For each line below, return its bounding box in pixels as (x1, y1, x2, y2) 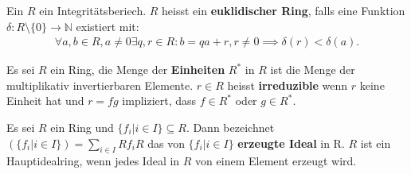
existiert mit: (76, 17, 139, 34)
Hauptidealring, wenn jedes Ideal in (6, 153, 180, 169)
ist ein (360, 134, 391, 151)
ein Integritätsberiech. (39, 2, 147, 18)
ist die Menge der (270, 61, 355, 78)
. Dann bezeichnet (186, 119, 275, 135)
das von (147, 134, 185, 151)
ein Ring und (50, 119, 114, 135)
